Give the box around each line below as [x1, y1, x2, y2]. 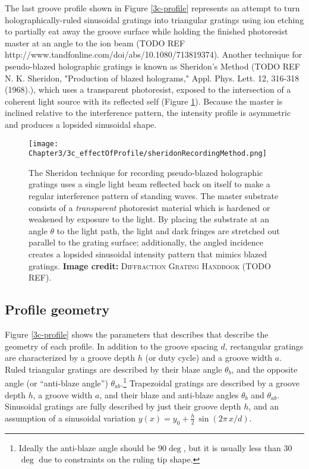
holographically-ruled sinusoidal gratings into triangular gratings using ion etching [5, 13, 304, 26]
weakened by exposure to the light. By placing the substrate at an [29, 213, 269, 225]
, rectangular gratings [225, 339, 304, 352]
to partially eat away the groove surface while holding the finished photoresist [5, 25, 288, 37]
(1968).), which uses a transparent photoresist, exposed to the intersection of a [5, 83, 291, 96]
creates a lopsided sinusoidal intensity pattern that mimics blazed [29, 248, 267, 260]
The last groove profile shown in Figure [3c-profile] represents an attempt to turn [5, 2, 300, 14]
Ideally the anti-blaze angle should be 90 [18, 441, 166, 454]
